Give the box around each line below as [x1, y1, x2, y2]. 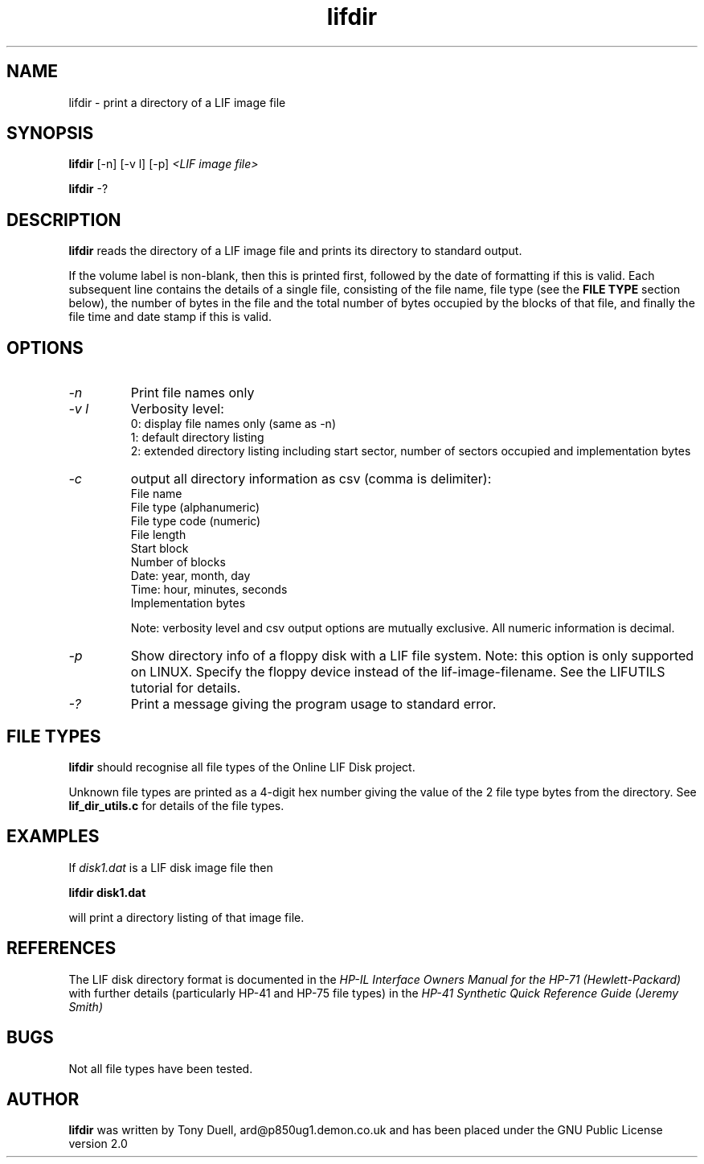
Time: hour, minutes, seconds [130, 582, 288, 597]
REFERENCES [6, 938, 117, 959]
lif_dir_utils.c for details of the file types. [68, 798, 284, 812]
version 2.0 [68, 1137, 128, 1151]
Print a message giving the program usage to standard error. [130, 696, 497, 713]
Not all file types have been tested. [68, 1061, 253, 1076]
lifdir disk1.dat [68, 885, 146, 899]
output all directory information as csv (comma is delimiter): [130, 471, 492, 487]
